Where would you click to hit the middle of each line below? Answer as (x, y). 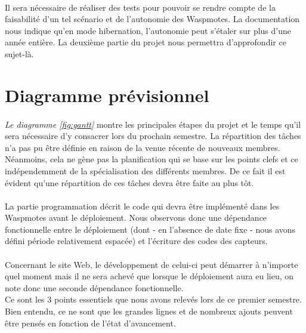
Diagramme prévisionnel (107, 95)
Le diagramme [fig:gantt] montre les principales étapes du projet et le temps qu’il (153, 124)
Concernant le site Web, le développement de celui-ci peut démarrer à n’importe (152, 264)
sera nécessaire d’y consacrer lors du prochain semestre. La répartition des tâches (153, 136)
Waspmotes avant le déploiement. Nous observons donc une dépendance (136, 218)
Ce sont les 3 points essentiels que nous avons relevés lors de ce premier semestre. (153, 299)
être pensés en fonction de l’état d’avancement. (90, 323)
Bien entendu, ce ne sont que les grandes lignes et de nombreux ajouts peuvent (149, 311)
